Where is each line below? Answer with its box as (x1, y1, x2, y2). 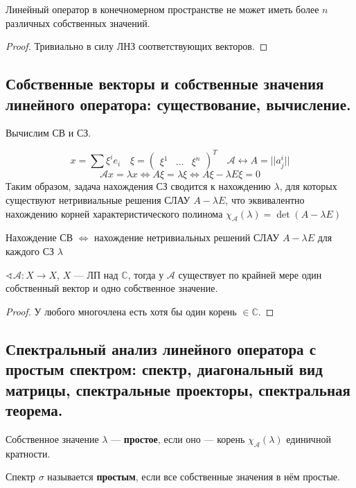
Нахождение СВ (6, 230, 73, 245)
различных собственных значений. (6, 15, 150, 30)
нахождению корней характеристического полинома (6, 206, 223, 220)
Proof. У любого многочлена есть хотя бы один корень (6, 304, 237, 318)
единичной (286, 431, 331, 446)
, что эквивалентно (225, 193, 305, 207)
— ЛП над (73, 267, 118, 281)
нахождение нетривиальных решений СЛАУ (94, 230, 280, 245)
